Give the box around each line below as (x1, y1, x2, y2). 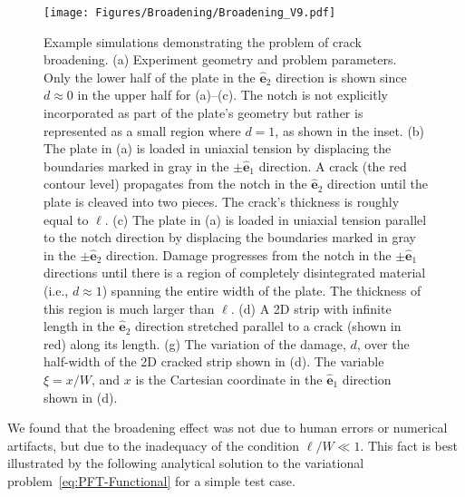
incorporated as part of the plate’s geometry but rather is (44, 103, 363, 122)
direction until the (327, 174, 428, 193)
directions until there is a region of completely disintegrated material (44, 263, 426, 282)
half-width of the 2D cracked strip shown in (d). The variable (44, 352, 384, 371)
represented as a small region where (44, 121, 241, 140)
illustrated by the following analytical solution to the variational (7, 453, 364, 473)
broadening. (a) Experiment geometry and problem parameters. (44, 50, 397, 69)
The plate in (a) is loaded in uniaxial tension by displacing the (44, 139, 392, 158)
